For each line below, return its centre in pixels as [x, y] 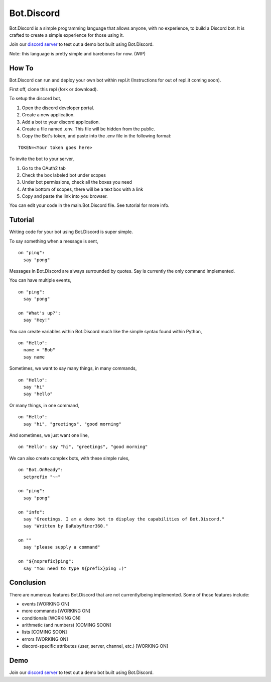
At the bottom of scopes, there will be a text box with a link [83, 189]
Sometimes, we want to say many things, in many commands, [73, 368]
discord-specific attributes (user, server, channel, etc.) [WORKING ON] [95, 646]
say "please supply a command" [62, 547]
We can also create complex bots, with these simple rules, [70, 458]
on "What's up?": [39, 313]
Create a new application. [48, 115]
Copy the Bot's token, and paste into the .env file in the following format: [97, 136]
